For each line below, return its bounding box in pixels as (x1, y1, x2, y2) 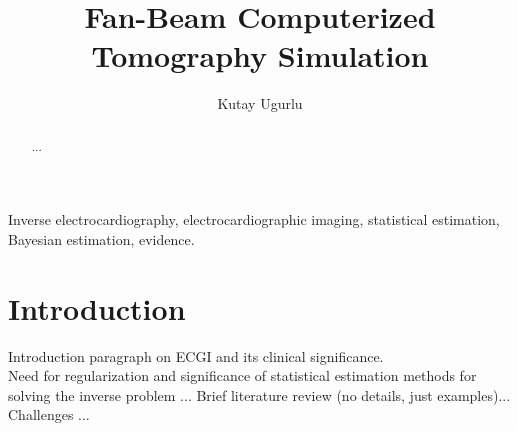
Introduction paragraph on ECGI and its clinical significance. (8, 345, 384, 366)
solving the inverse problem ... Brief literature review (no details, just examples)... (8, 384, 511, 405)
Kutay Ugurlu (217, 93, 303, 114)
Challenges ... (8, 404, 90, 425)
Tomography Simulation (91, 35, 429, 76)
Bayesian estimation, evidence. (8, 228, 195, 249)
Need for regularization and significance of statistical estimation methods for (8, 365, 477, 386)
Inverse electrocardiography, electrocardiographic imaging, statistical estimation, (8, 209, 500, 230)
